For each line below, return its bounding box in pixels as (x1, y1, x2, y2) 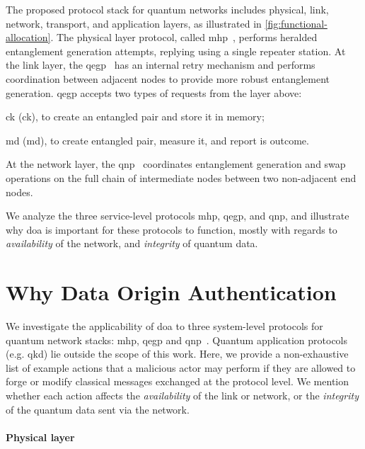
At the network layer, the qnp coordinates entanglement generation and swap (6, 157, 346, 171)
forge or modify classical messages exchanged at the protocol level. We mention (6, 374, 349, 389)
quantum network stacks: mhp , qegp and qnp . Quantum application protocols (6, 332, 348, 347)
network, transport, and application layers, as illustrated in (6, 16, 262, 30)
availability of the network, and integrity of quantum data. (6, 236, 258, 251)
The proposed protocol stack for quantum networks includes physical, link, (6, 2, 329, 16)
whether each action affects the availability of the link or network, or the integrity (6, 388, 359, 402)
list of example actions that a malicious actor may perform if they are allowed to (6, 360, 356, 375)
